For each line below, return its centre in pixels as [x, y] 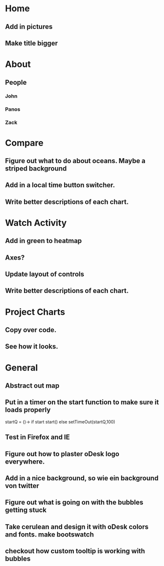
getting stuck [26, 510]
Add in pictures [29, 27]
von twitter [22, 486]
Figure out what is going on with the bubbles [74, 503]
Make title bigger [31, 43]
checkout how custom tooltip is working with [75, 551]
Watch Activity [36, 223]
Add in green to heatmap [44, 241]
